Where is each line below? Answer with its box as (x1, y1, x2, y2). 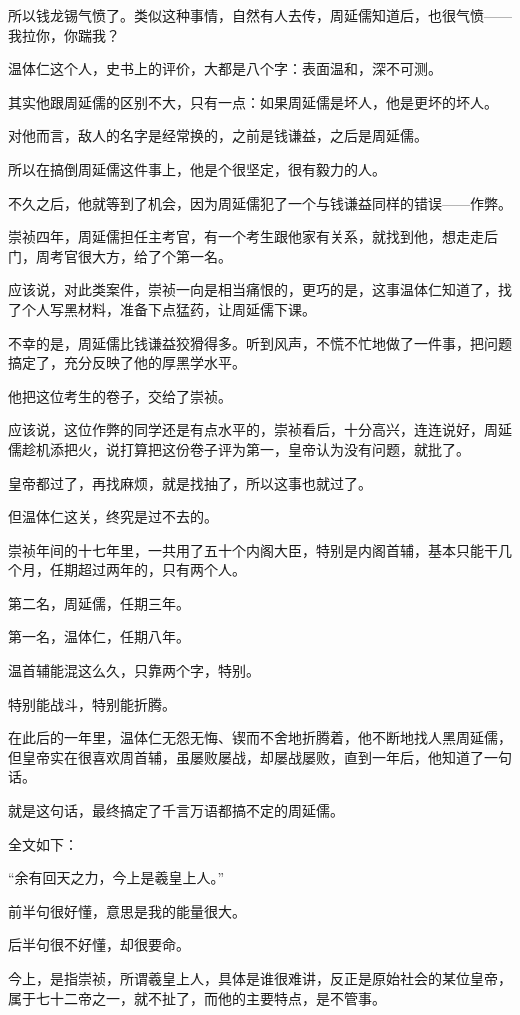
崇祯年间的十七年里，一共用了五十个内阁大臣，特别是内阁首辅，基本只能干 (8, 539, 498, 560)
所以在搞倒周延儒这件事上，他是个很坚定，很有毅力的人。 (8, 158, 386, 179)
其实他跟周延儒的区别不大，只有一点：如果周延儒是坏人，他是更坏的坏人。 (8, 91, 498, 112)
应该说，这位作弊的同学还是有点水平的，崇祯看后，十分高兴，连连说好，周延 (8, 419, 512, 440)
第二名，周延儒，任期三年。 (8, 592, 190, 613)
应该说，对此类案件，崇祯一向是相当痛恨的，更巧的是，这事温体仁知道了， (8, 279, 498, 300)
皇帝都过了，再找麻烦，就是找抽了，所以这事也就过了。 (8, 472, 372, 493)
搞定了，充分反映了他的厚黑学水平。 (8, 352, 246, 373)
